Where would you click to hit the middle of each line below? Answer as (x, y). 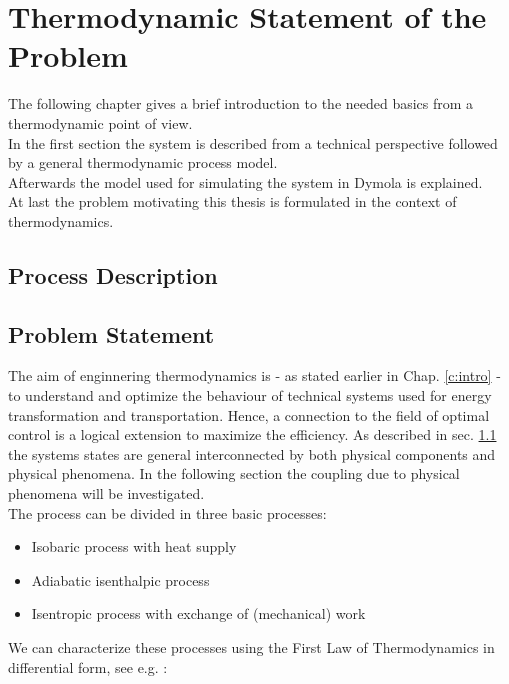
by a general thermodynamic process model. (143, 162)
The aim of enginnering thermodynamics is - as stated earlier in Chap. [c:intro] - (254, 375)
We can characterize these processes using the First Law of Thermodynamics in (251, 646)
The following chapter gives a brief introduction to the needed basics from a (241, 103)
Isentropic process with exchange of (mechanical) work (198, 613)
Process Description (113, 274)
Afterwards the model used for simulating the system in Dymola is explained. (245, 181)
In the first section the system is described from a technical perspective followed (253, 142)
